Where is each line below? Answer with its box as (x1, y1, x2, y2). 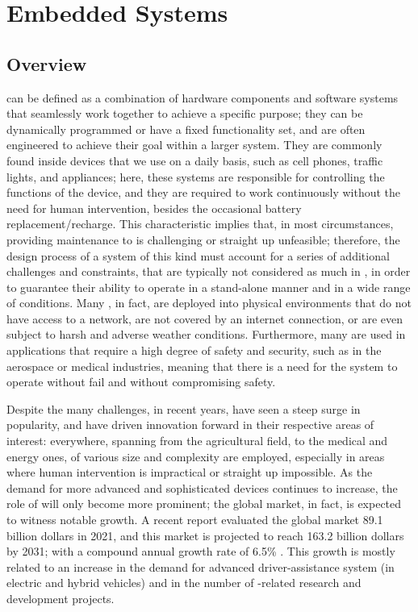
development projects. (6, 589, 115, 606)
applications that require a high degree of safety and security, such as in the (6, 342, 382, 359)
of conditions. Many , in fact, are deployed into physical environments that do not (6, 294, 412, 311)
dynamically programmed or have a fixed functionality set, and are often (6, 120, 366, 137)
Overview (6, 51, 87, 76)
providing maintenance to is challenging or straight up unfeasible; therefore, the (6, 231, 400, 248)
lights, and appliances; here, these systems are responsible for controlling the (6, 168, 385, 185)
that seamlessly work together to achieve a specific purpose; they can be (6, 105, 363, 122)
